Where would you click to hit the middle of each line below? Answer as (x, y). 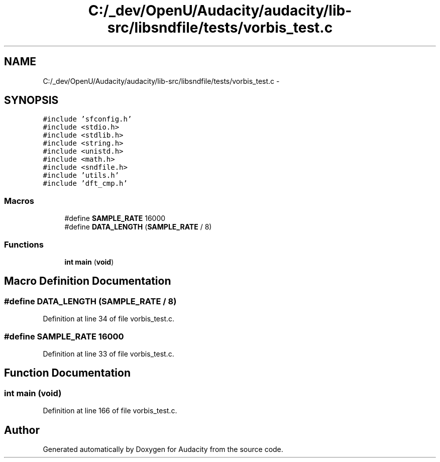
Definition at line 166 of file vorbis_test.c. (110, 411)
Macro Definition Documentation (88, 281)
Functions (24, 244)
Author (22, 430)
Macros (19, 201)
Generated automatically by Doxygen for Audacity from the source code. (163, 449)
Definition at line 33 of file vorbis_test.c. (108, 354)
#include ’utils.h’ (81, 176)
